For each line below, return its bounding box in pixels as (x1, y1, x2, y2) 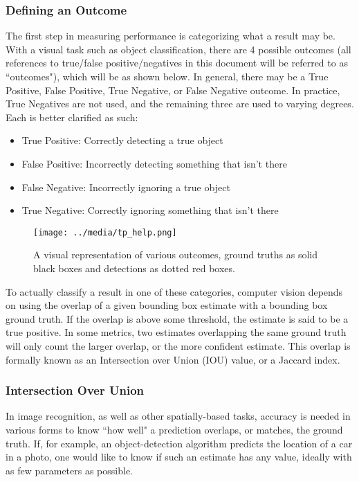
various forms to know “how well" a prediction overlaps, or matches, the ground (6, 422, 343, 436)
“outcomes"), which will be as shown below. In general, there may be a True (6, 69, 329, 83)
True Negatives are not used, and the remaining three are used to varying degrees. (6, 96, 354, 111)
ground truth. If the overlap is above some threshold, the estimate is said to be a (6, 311, 349, 325)
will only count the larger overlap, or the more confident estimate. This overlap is (6, 338, 351, 352)
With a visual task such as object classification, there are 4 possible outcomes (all (6, 42, 351, 56)
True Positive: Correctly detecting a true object (21, 133, 223, 148)
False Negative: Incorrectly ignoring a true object (21, 179, 230, 194)
